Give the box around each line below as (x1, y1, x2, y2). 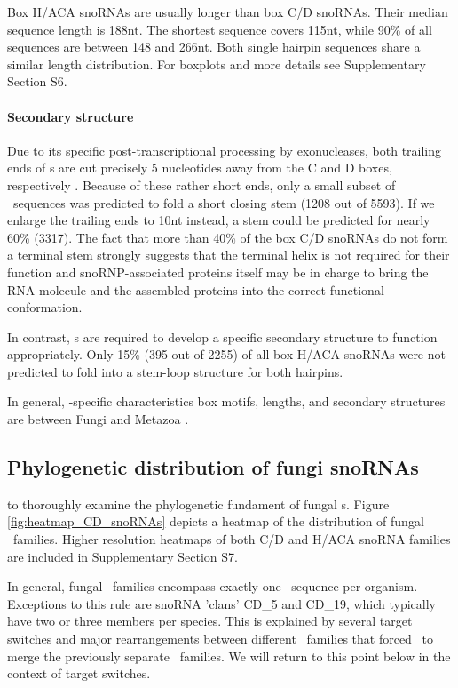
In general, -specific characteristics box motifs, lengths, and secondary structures (7, 392, 446, 411)
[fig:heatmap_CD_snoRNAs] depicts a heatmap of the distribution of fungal (7, 512, 424, 531)
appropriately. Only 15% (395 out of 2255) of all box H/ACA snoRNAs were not (7, 345, 446, 364)
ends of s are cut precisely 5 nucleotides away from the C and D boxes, (7, 158, 392, 177)
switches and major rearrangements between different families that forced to (7, 629, 434, 648)
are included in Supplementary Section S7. (7, 547, 238, 565)
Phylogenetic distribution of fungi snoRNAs (7, 453, 419, 481)
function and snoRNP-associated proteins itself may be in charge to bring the (7, 262, 429, 281)
